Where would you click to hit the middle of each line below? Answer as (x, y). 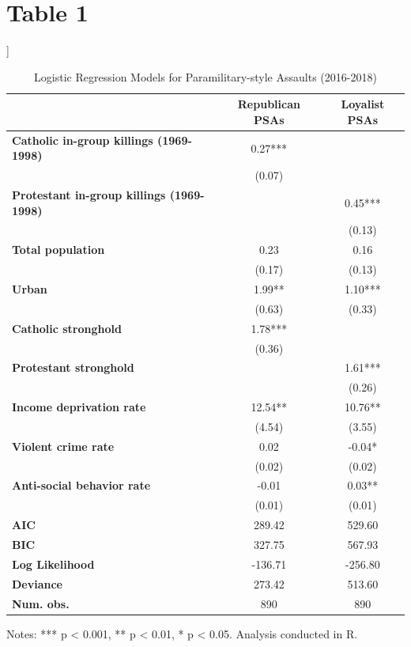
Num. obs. (41, 603)
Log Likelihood (53, 564)
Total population (58, 250)
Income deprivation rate (79, 407)
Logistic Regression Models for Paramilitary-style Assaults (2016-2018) (205, 76)
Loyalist (363, 104)
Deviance (37, 583)
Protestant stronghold (73, 367)
